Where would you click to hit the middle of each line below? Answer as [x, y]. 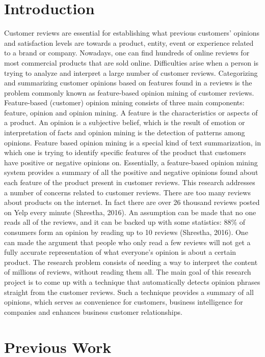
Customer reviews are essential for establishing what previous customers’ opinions [132, 33]
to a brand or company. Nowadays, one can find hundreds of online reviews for [127, 53]
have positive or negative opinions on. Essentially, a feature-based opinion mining [131, 162]
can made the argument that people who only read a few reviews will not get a [127, 242]
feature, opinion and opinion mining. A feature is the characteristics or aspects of [131, 112]
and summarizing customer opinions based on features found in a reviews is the [128, 83]
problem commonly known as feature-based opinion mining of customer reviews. [129, 92]
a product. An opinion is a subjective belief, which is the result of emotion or [125, 122]
